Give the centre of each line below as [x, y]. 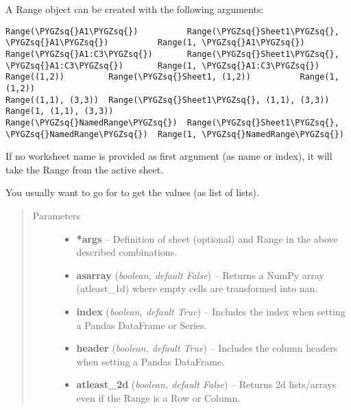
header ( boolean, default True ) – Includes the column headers [207, 348]
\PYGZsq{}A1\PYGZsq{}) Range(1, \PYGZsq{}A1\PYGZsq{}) [155, 43]
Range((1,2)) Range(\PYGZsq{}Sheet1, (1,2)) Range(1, [172, 77]
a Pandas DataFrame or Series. [142, 325]
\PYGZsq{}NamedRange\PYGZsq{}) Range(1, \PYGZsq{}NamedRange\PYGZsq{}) [175, 134]
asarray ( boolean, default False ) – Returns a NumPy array [200, 275]
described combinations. [127, 252]
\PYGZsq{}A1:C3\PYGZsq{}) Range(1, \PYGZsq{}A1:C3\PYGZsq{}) [163, 65]
